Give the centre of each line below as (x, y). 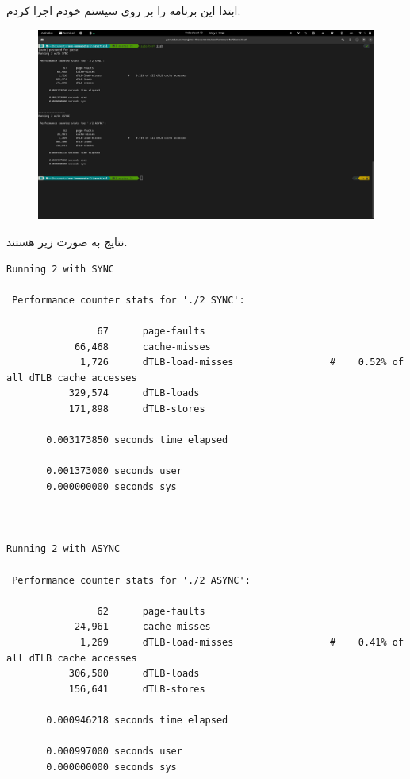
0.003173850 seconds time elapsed (137, 440)
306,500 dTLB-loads (134, 674)
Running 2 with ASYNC (63, 549)
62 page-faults (151, 611)
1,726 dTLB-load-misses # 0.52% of (242, 363)
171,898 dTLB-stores (137, 409)
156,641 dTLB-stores (137, 689)
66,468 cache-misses (142, 347)
